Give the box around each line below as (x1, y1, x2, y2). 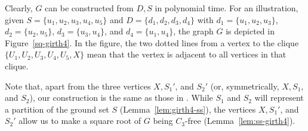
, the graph (173, 25, 214, 37)
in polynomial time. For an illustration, (155, 2, 298, 14)
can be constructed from (45, 2, 134, 14)
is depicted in (226, 25, 275, 37)
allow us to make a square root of (19, 114, 141, 127)
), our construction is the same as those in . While (29, 91, 213, 104)
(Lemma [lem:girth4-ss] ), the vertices (119, 103, 256, 115)
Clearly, (5, 2, 33, 14)
